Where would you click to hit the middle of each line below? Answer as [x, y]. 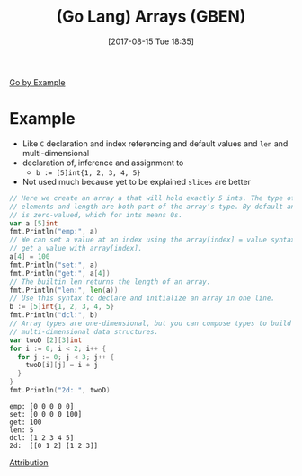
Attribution [29, 462]
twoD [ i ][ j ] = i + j [62, 366]
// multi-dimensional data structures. [84, 331]
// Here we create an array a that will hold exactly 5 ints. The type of [152, 198]
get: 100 [26, 422]
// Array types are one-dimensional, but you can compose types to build [151, 323]
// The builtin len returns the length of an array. [110, 282]
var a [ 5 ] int [34, 223]
